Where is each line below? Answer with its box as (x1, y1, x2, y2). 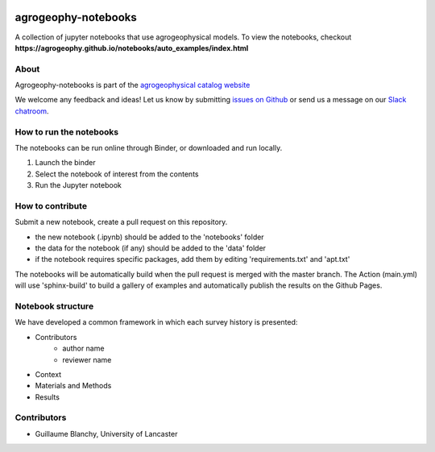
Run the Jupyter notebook (35, 180, 122, 190)
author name (62, 343, 105, 354)
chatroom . (14, 106, 49, 116)
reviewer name (62, 355, 112, 364)
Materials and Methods (35, 381, 112, 391)
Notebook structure (14, 301, 94, 312)
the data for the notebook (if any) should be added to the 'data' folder (35, 243, 266, 253)
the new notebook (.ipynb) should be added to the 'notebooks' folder (35, 232, 265, 242)
